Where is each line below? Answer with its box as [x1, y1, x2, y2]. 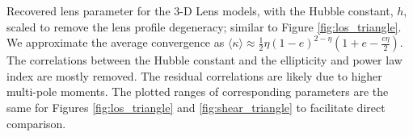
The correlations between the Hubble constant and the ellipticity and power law [6, 52, 402, 68]
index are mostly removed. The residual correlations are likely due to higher [6, 67, 382, 84]
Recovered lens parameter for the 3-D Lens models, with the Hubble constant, [6, 2, 394, 19]
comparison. [6, 114, 66, 131]
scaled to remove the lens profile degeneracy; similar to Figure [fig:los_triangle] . [6, 18, 402, 35]
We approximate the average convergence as [6, 34, 225, 51]
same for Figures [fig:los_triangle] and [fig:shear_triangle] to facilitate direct [6, 98, 386, 115]
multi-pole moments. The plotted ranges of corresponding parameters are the [6, 83, 389, 100]
